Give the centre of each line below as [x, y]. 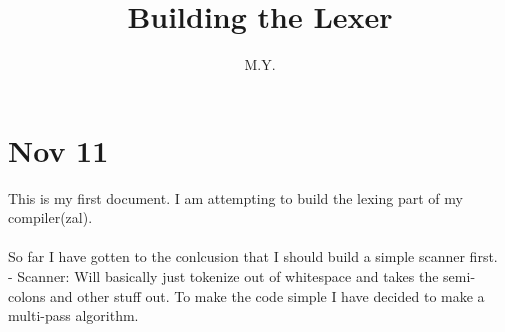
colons [27, 295]
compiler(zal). [50, 217]
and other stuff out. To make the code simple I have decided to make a [267, 295]
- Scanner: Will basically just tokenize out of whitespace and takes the [223, 276]
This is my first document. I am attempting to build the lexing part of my [235, 197]
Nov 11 [58, 149]
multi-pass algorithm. [73, 315]
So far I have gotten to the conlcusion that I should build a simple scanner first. [253, 256]
